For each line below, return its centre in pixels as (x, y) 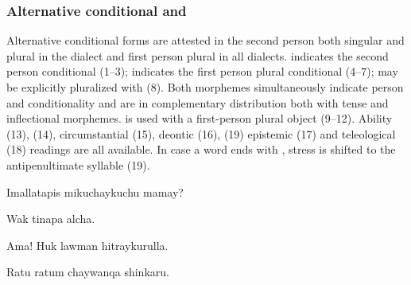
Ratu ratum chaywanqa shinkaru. (88, 272)
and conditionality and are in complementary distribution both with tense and (198, 102)
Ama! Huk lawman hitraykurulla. (87, 245)
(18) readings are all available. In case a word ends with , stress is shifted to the (201, 149)
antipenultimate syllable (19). (78, 164)
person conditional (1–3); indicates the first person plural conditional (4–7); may (202, 71)
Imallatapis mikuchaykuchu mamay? (95, 191)
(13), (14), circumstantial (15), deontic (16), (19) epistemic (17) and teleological (201, 133)
